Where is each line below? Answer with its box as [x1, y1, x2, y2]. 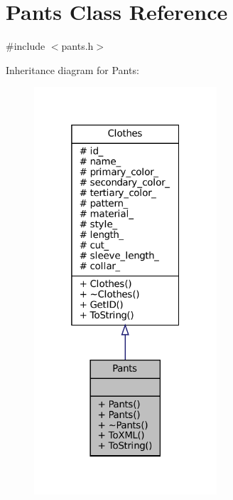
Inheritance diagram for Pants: [6, 62, 139, 77]
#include [6, 38, 45, 53]
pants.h [61, 38, 94, 53]
